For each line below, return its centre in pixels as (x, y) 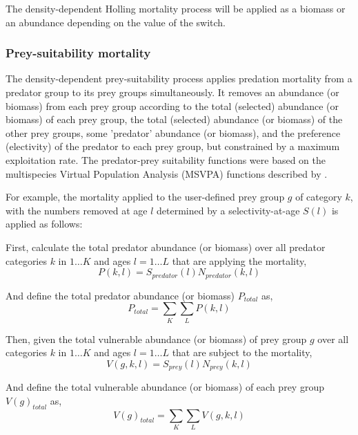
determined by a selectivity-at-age (228, 210)
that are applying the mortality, (239, 260)
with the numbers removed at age (77, 210)
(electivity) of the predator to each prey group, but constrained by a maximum (173, 146)
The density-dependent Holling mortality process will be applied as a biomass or (176, 8)
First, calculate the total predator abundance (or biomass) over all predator (166, 247)
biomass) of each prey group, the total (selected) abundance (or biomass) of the (174, 119)
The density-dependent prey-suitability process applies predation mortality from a (179, 78)
